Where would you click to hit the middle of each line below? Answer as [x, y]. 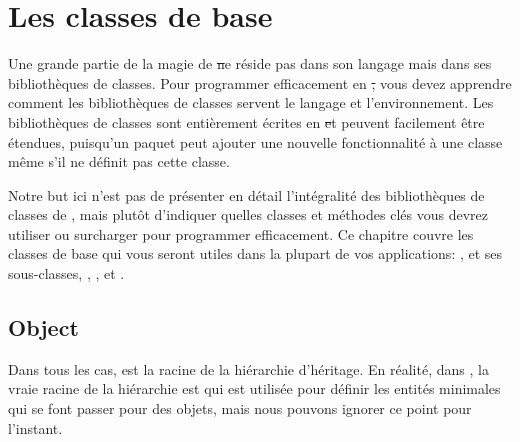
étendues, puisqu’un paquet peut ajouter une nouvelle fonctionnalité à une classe [255, 141]
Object [43, 327]
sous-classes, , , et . [66, 273]
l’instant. [35, 427]
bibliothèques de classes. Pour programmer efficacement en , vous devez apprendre [260, 82]
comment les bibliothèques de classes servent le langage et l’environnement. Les [251, 102]
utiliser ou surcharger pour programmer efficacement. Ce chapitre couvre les [241, 233]
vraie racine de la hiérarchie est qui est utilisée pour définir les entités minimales [254, 388]
